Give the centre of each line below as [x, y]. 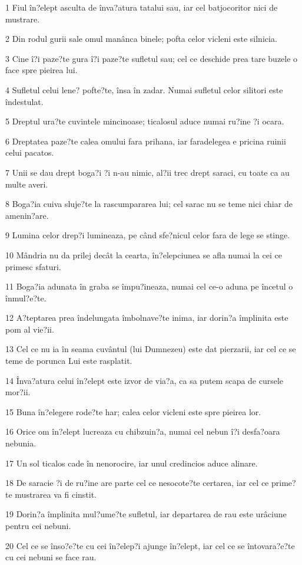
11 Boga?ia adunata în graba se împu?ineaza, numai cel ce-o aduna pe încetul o [149, 286]
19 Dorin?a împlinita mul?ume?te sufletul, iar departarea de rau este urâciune [146, 514]
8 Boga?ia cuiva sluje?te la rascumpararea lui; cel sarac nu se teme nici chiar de [149, 204]
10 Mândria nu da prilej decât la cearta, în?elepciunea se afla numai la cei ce [144, 254]
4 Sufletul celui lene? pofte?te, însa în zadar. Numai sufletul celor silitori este [144, 89]
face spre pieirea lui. [42, 70]
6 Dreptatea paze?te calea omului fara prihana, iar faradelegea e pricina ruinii [146, 141]
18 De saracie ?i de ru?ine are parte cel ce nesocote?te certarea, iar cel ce [137, 483]
